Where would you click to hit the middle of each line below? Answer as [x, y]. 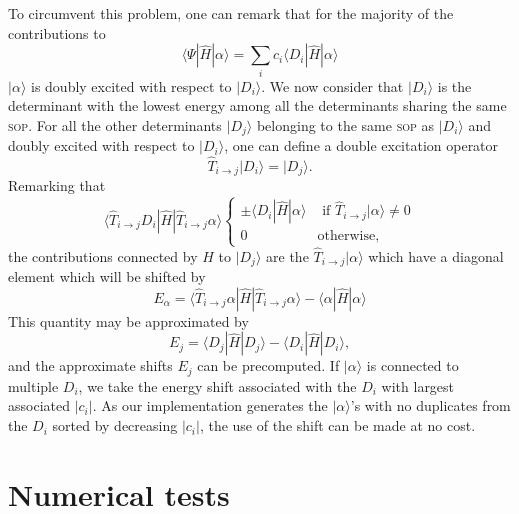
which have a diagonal [436, 255]
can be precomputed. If [268, 365]
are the [287, 255]
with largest [418, 385]
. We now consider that [332, 85]
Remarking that [57, 185]
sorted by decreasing [115, 425]
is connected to [412, 365]
